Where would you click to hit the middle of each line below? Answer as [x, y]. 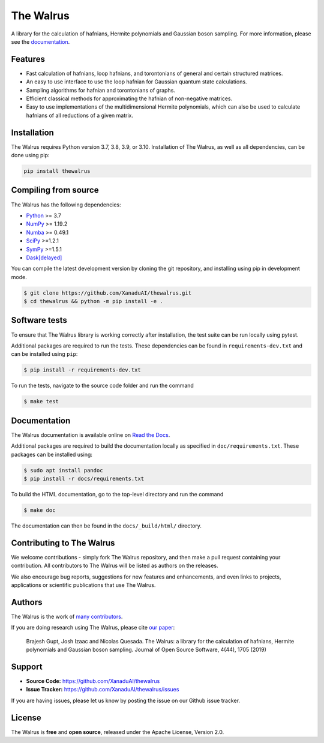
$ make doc [40, 510]
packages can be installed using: [52, 454]
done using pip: [30, 155]
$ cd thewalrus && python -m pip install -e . [93, 301]
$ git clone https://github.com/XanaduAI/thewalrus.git [108, 293]
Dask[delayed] [44, 257]
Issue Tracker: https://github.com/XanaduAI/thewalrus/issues [103, 690]
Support [27, 666]
